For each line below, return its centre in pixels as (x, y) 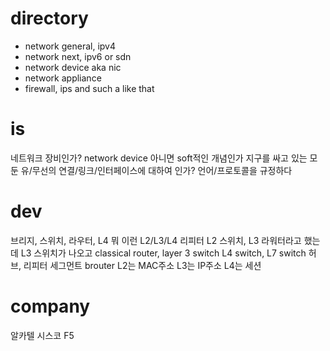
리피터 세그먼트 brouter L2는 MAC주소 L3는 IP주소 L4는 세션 (142, 265)
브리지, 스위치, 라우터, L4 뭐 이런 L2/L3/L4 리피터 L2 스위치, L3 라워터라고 (156, 240)
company (50, 306)
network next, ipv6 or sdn (78, 56)
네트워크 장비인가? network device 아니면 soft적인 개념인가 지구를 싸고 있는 (159, 158)
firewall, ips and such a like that (89, 88)
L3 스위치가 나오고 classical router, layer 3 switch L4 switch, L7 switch (163, 253)
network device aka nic (73, 67)
